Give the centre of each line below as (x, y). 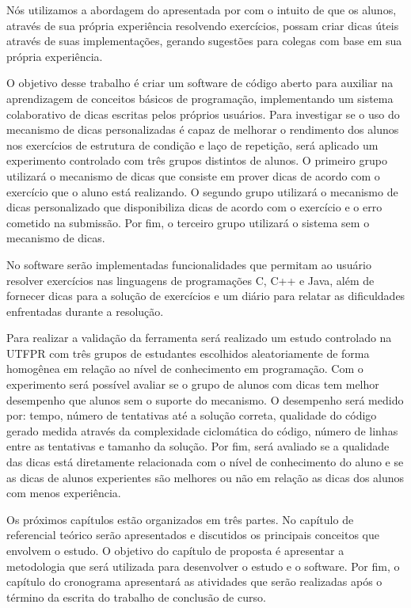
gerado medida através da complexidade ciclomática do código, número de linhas (202, 430)
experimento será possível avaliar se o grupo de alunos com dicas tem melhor (193, 384)
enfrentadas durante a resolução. (85, 311)
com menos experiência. (64, 493)
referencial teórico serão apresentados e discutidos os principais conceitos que (193, 535)
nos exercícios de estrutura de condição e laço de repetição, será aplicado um (192, 144)
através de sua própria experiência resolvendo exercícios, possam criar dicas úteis (203, 25)
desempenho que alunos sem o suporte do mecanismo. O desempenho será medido (205, 399)
